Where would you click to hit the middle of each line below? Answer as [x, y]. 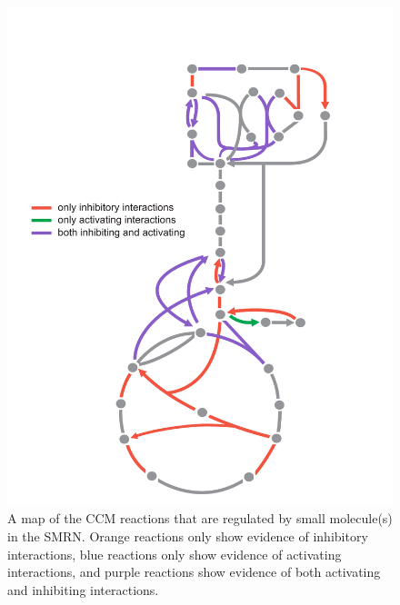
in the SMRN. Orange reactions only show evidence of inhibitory [188, 536]
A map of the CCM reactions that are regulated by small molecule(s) [200, 518]
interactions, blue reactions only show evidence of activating [175, 554]
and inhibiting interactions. [83, 589]
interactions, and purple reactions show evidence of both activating [194, 572]
